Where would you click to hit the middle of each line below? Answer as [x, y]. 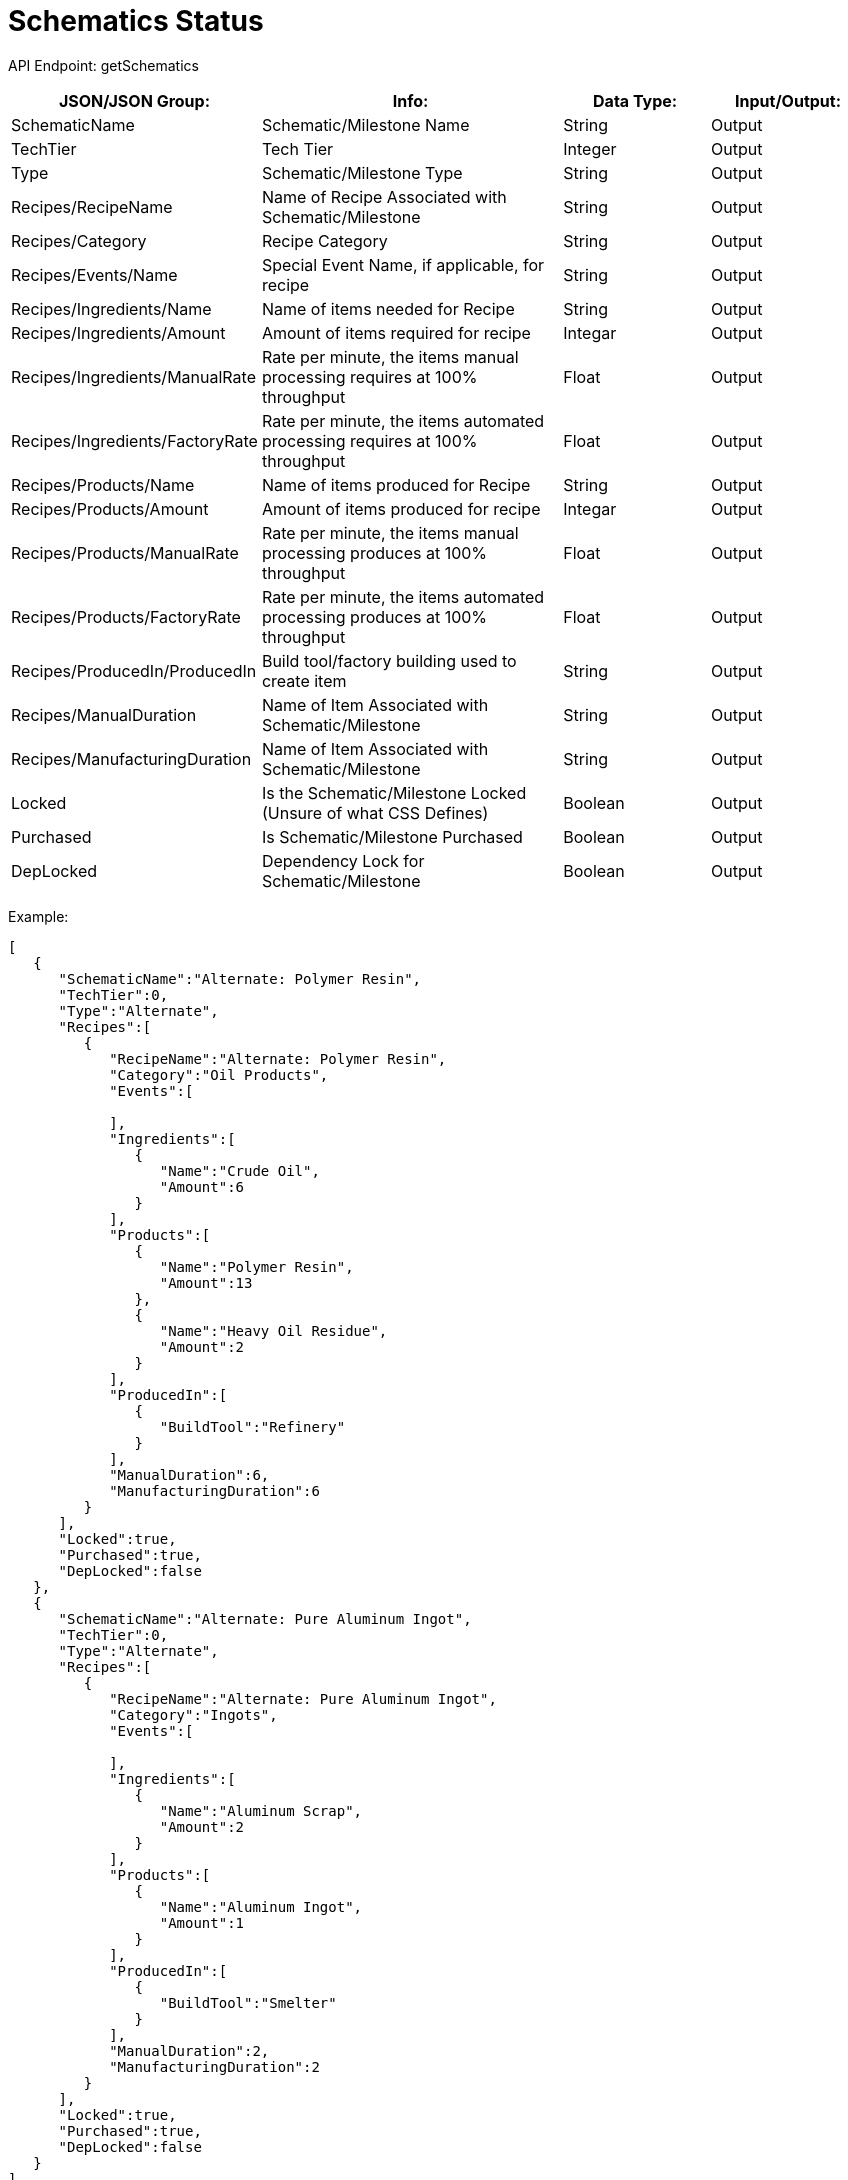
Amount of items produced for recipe [401, 508]
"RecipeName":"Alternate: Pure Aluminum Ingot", [303, 1698]
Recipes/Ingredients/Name [111, 308]
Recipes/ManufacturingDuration [131, 758]
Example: [38, 916]
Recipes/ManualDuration [104, 714]
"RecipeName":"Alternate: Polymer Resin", [278, 1058]
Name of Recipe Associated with [384, 196]
